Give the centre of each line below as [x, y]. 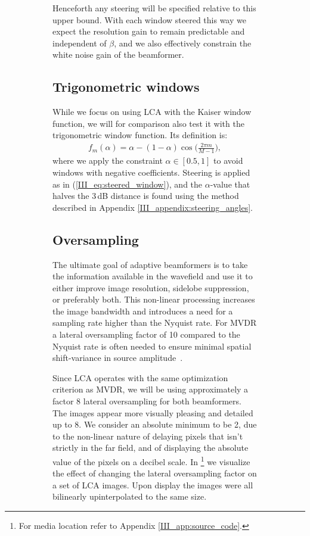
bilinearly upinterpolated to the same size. [130, 496]
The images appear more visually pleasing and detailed [153, 412]
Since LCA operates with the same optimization [140, 377]
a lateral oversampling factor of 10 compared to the [146, 334]
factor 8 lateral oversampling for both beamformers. [147, 401]
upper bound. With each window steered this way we [149, 19]
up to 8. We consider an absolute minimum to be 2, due [155, 424]
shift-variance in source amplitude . [118, 358]
